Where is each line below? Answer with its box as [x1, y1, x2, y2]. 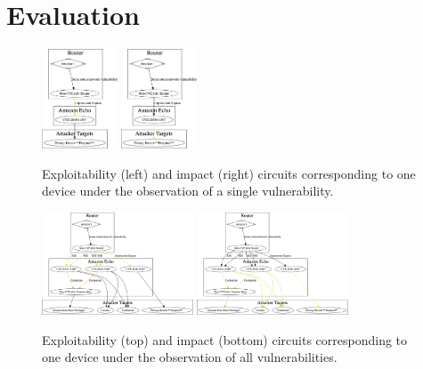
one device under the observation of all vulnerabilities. [42, 348, 338, 366]
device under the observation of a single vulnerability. [42, 181, 334, 200]
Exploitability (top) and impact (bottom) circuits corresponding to [42, 330, 408, 349]
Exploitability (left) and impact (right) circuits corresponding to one [42, 164, 416, 182]
